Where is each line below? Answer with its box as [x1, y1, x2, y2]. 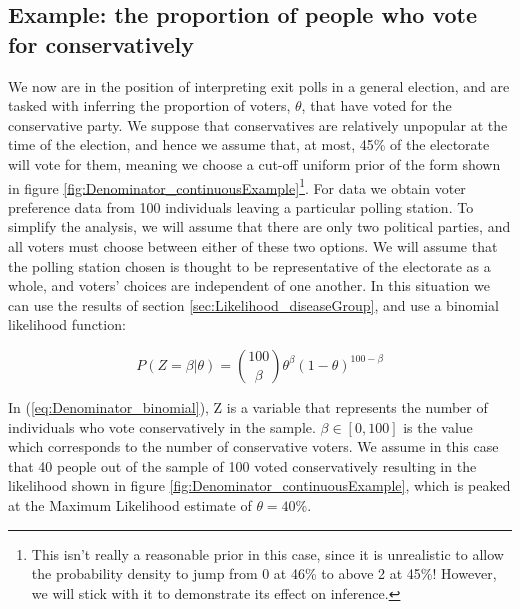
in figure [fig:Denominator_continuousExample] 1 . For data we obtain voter [8, 174, 466, 198]
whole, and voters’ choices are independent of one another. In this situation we [8, 275, 490, 296]
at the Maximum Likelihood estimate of [8, 494, 252, 515]
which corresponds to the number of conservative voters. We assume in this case [8, 436, 499, 457]
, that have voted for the [301, 95, 452, 116]
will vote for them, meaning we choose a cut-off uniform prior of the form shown [8, 153, 501, 174]
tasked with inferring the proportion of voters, [8, 95, 291, 116]
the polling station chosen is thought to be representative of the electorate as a [8, 255, 491, 276]
